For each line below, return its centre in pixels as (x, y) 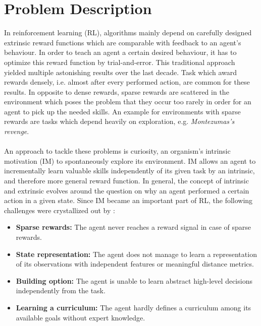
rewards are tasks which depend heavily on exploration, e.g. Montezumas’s (119, 121)
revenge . (17, 131)
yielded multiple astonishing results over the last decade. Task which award (121, 72)
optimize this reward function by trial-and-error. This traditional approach (120, 62)
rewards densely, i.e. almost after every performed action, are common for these (127, 82)
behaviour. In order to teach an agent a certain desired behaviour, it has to (120, 52)
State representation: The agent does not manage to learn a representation (136, 254)
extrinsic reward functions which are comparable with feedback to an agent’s (123, 42)
